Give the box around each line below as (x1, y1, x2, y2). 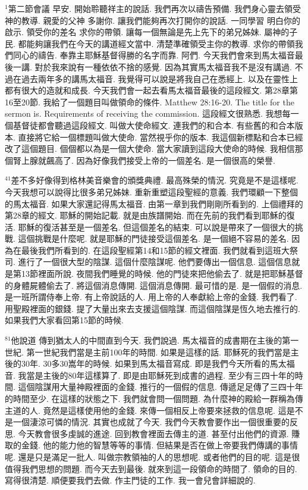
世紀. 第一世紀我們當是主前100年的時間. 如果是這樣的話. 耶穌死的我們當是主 (5, 345, 299, 358)
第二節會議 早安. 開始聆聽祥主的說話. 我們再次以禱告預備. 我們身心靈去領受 (8, 2, 301, 14)
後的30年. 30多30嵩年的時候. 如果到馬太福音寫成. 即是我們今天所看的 (5, 357, 270, 370)
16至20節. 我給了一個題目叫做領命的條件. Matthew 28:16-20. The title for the (5, 95, 294, 108)
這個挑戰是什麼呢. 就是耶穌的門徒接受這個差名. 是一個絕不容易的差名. (18, 232, 289, 245)
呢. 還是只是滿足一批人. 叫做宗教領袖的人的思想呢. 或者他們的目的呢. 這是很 (5, 450, 300, 463)
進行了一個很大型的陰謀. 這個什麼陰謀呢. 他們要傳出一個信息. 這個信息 (18, 255, 292, 268)
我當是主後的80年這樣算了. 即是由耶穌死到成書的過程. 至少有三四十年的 (18, 369, 295, 381)
